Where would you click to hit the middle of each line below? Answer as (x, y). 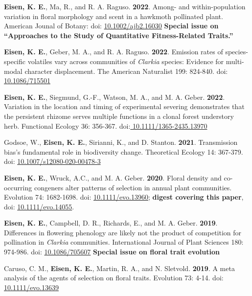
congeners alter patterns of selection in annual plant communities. (133, 187)
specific (15, 61)
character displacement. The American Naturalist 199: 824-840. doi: (126, 71)
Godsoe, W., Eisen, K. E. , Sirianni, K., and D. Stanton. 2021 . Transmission (121, 142)
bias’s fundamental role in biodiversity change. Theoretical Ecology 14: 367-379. (124, 151)
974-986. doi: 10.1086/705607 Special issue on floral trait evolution (112, 252)
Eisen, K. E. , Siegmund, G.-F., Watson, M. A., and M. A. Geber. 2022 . (115, 97)
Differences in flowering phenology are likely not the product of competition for (123, 232)
